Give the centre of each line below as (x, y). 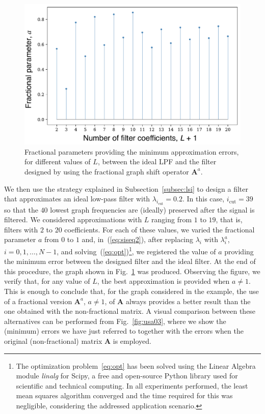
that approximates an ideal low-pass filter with (77, 199)
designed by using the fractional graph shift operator (107, 171)
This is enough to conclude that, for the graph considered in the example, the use (131, 291)
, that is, (229, 219)
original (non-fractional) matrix (53, 341)
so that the (21, 209)
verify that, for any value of (47, 281)
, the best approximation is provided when (163, 281)
